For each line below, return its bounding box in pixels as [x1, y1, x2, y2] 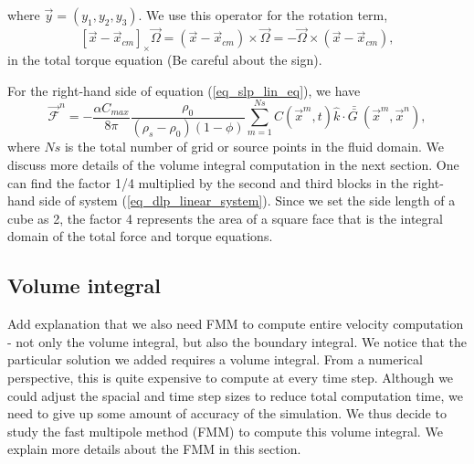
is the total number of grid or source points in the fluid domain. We [64, 137, 444, 156]
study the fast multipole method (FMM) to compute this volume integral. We [7, 421, 443, 440]
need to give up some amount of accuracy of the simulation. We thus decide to [7, 404, 447, 423]
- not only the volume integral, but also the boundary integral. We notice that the [7, 332, 468, 351]
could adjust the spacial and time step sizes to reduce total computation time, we [7, 385, 463, 405]
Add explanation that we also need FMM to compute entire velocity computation [7, 314, 464, 333]
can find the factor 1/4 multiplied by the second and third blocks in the [7, 173, 409, 192]
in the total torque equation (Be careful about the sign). [7, 50, 322, 69]
